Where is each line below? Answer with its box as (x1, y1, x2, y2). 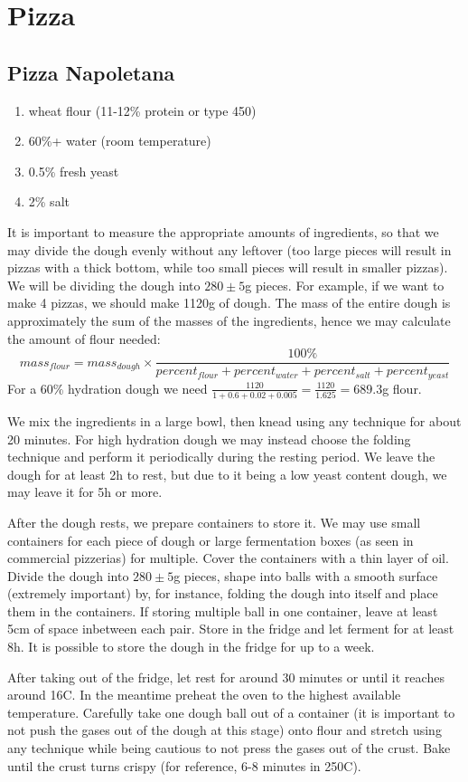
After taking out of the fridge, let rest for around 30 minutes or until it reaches (7, 667, 445, 686)
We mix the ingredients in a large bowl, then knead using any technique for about (7, 411, 462, 430)
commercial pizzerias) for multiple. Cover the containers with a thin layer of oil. (7, 548, 449, 567)
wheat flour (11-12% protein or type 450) (28, 100, 257, 119)
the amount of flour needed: (7, 329, 161, 348)
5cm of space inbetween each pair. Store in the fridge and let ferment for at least (7, 619, 454, 638)
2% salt (28, 192, 70, 211)
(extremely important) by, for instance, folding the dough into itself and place (7, 584, 438, 603)
